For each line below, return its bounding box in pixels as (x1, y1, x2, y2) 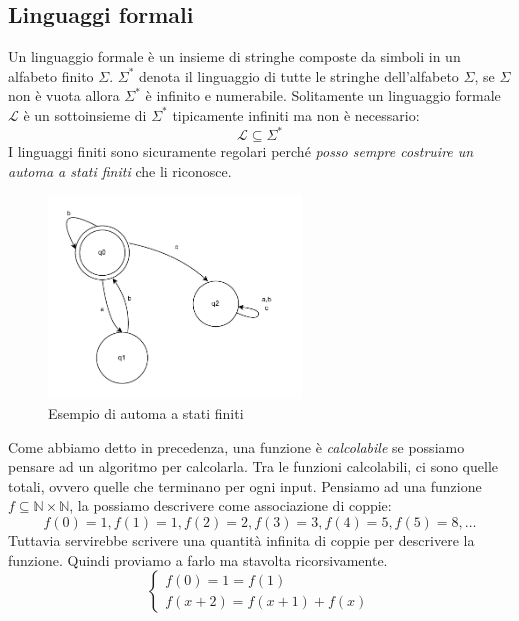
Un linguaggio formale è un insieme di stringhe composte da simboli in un (8, 46, 461, 67)
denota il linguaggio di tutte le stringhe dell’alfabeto (139, 65, 459, 86)
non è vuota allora (8, 85, 120, 106)
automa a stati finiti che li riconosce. (8, 160, 232, 181)
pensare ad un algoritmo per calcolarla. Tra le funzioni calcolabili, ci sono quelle (8, 456, 498, 477)
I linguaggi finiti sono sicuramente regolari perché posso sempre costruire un (8, 141, 474, 162)
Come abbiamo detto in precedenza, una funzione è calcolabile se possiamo (8, 436, 465, 457)
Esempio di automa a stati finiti (48, 402, 244, 423)
